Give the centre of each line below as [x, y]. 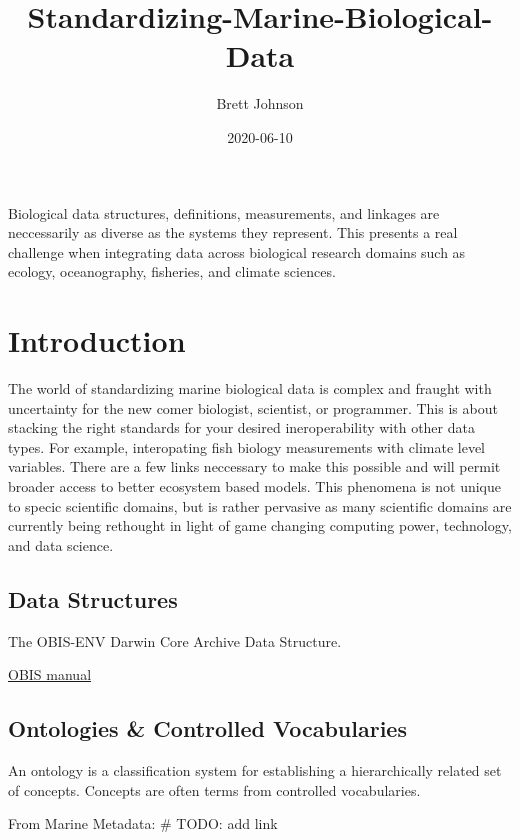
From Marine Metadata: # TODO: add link [143, 823]
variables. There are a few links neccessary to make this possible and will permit [254, 466]
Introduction [97, 340]
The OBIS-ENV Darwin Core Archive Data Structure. [175, 640]
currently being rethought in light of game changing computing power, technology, [260, 525]
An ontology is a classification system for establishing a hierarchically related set [255, 769]
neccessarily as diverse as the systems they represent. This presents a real [233, 232]
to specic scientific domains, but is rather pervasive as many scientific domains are [260, 505]
